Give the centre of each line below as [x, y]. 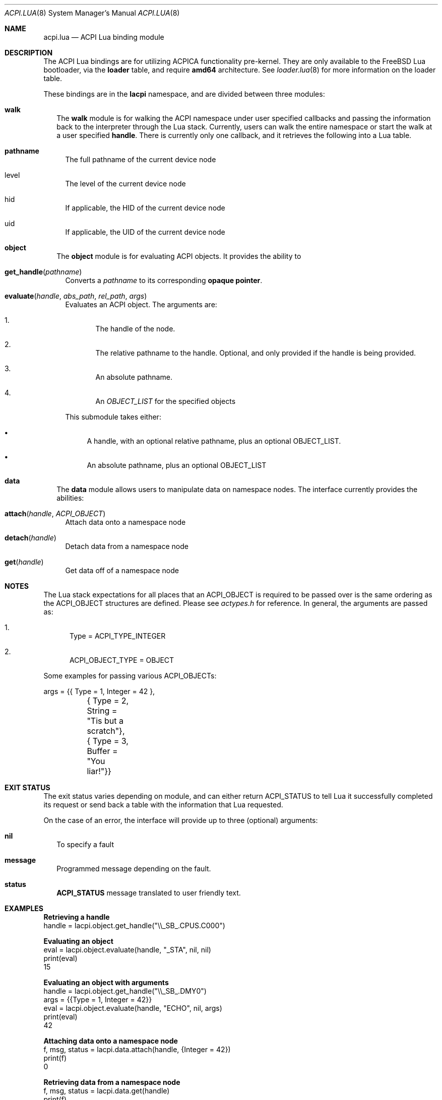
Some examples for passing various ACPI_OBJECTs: [130, 676]
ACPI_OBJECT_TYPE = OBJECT [122, 660]
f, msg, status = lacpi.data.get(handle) [107, 1091]
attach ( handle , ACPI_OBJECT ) [55, 513]
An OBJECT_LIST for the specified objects [166, 401]
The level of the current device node [125, 184]
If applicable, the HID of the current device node [145, 208]
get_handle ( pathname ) [43, 272]
